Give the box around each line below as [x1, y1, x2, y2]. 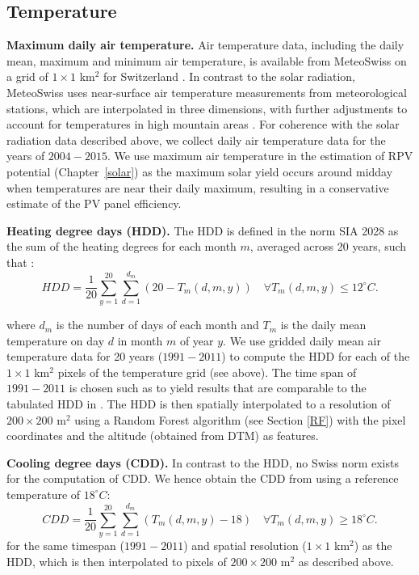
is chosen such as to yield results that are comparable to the [69, 379, 367, 396]
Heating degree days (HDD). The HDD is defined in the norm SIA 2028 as [6, 222, 399, 239]
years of [6, 147, 45, 164]
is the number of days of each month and [56, 316, 259, 333]
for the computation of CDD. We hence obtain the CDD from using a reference [6, 470, 399, 487]
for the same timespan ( [6, 537, 125, 554]
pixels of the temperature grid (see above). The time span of [57, 363, 357, 380]
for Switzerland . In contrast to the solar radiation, [103, 68, 355, 85]
